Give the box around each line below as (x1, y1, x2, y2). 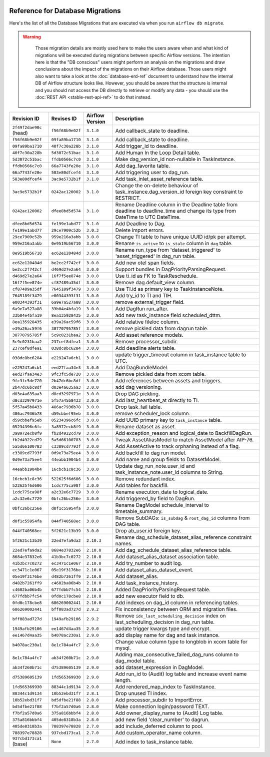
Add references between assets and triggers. (115, 377, 222, 384)
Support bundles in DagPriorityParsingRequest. (115, 266, 227, 273)
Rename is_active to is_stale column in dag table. (115, 240, 232, 247)
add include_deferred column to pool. (115, 723, 203, 730)
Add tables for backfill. (115, 482, 169, 489)
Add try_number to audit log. (115, 560, 182, 567)
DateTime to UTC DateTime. (115, 214, 181, 221)
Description (115, 115, 144, 122)
